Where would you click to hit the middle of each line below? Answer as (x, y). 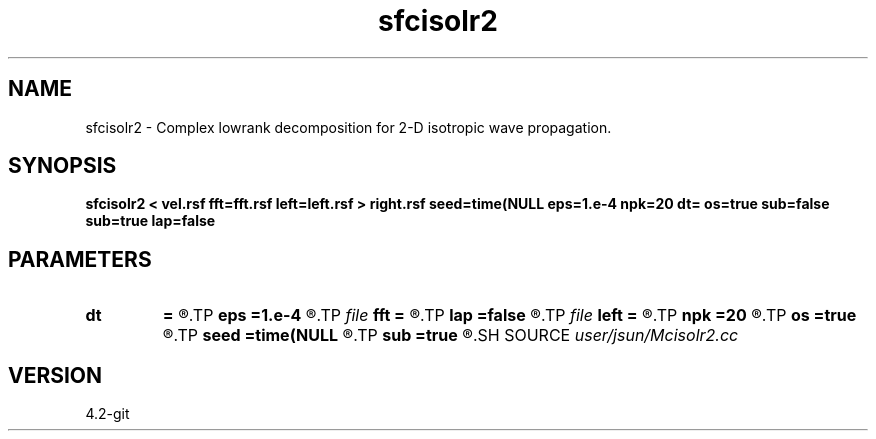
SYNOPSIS (62, 166)
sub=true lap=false (150, 221)
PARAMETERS (80, 259)
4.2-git (107, 414)
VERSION (55, 375)
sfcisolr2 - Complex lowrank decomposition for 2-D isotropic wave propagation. (348, 127)
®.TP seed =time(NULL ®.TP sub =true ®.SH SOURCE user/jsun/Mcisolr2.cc (450, 335)
